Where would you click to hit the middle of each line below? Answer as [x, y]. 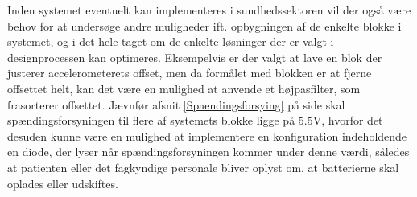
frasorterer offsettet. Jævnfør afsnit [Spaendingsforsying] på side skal [176, 104]
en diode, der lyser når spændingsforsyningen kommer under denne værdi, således [208, 152]
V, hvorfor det [348, 120]
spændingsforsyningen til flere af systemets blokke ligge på [151, 120]
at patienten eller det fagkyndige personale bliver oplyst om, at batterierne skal [203, 167]
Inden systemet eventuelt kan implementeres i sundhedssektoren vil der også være [209, 10]
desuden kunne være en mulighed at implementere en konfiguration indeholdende [207, 135]
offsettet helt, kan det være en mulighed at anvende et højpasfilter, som [184, 88]
